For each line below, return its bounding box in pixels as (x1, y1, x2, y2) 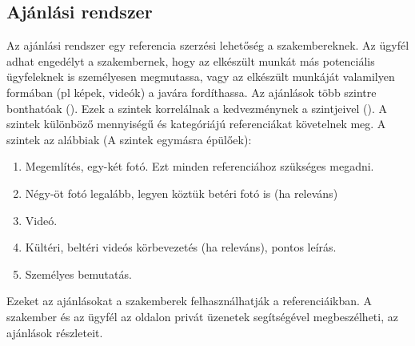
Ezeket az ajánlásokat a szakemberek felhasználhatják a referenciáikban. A (6, 292, 373, 309)
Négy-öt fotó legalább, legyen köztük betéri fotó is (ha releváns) (25, 184, 338, 201)
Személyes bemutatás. (25, 265, 132, 282)
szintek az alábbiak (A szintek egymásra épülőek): (6, 131, 252, 147)
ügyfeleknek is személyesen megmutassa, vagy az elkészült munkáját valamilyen (6, 68, 395, 85)
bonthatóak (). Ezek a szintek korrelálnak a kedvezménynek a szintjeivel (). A (6, 99, 388, 116)
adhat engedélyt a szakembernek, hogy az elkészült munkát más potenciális (6, 52, 375, 69)
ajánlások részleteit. (6, 324, 103, 340)
